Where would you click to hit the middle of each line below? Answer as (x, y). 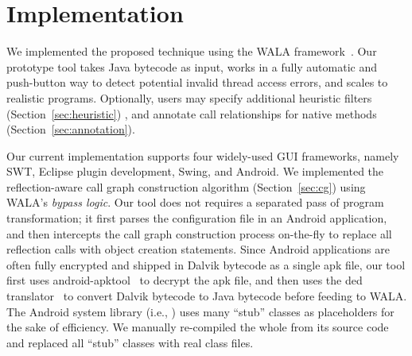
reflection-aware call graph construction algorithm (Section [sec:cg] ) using (186, 186)
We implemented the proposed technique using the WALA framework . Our (192, 51)
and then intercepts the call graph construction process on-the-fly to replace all (199, 233)
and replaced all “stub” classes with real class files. (130, 342)
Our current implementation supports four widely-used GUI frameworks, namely (203, 155)
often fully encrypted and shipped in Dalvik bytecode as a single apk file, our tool (206, 264)
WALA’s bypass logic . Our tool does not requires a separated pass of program (195, 202)
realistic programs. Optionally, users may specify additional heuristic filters (189, 97)
